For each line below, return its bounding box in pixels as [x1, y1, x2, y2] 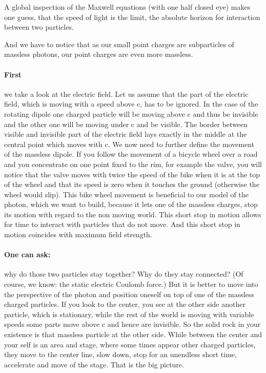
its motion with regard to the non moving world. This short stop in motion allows [4, 209, 261, 219]
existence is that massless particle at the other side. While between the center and [4, 329, 262, 340]
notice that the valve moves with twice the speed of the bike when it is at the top [4, 169, 260, 179]
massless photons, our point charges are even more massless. [4, 49, 193, 59]
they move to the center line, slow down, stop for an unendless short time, [4, 349, 237, 360]
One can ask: [4, 249, 51, 260]
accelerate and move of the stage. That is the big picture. [4, 359, 184, 369]
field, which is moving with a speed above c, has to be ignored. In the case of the [4, 98, 258, 109]
